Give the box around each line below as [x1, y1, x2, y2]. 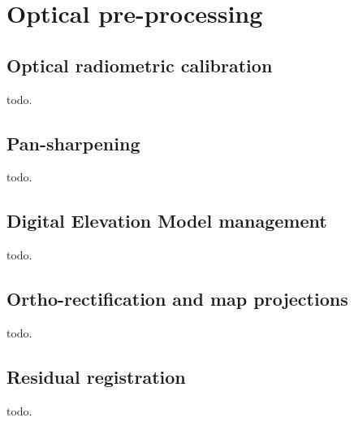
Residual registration [6, 363, 186, 389]
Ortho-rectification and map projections [6, 286, 348, 311]
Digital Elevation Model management [6, 208, 327, 233]
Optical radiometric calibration [6, 52, 273, 77]
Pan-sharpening [6, 130, 140, 155]
